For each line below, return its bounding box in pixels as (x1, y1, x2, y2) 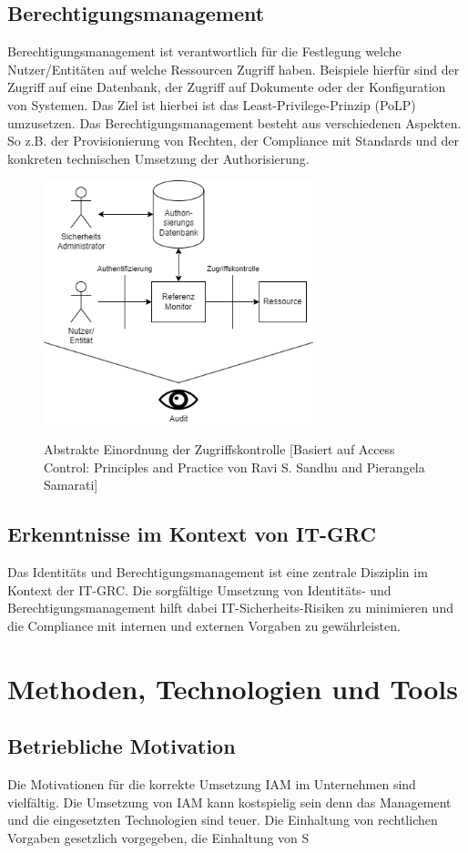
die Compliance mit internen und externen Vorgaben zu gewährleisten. (7, 615, 401, 635)
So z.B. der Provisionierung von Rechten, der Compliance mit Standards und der (7, 131, 460, 150)
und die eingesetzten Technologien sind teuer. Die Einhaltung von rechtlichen (7, 810, 438, 829)
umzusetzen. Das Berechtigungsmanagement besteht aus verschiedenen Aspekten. (7, 113, 462, 132)
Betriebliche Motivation (7, 732, 236, 760)
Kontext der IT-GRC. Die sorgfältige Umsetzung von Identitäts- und (7, 580, 392, 599)
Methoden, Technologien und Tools (7, 669, 458, 706)
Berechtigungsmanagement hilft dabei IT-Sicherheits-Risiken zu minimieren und (7, 598, 453, 617)
